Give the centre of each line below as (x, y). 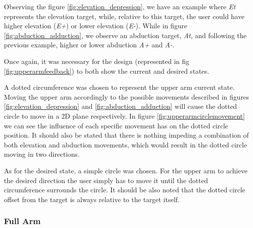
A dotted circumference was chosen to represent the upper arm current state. (119, 87)
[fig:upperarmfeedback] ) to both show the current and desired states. (107, 71)
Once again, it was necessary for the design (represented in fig (97, 61)
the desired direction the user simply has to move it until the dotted (106, 180)
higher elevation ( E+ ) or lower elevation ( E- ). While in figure (96, 26)
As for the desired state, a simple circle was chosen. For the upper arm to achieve (126, 170)
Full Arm (22, 221)
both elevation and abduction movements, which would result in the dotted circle (126, 144)
